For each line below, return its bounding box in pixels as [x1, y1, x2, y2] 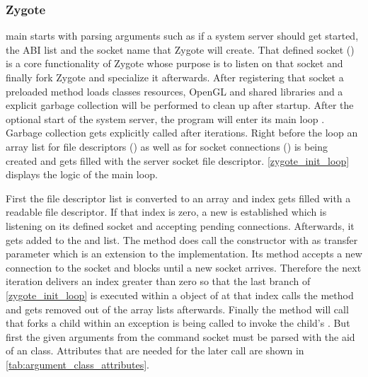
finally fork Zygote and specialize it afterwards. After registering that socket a [6, 70, 344, 84]
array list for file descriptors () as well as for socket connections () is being [6, 139, 328, 153]
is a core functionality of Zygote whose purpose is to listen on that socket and [6, 56, 343, 71]
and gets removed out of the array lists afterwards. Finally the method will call [6, 301, 349, 316]
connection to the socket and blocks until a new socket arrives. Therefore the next [6, 260, 362, 274]
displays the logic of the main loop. [6, 167, 158, 182]
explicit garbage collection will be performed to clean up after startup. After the [6, 98, 354, 112]
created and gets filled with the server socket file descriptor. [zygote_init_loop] [6, 153, 350, 168]
